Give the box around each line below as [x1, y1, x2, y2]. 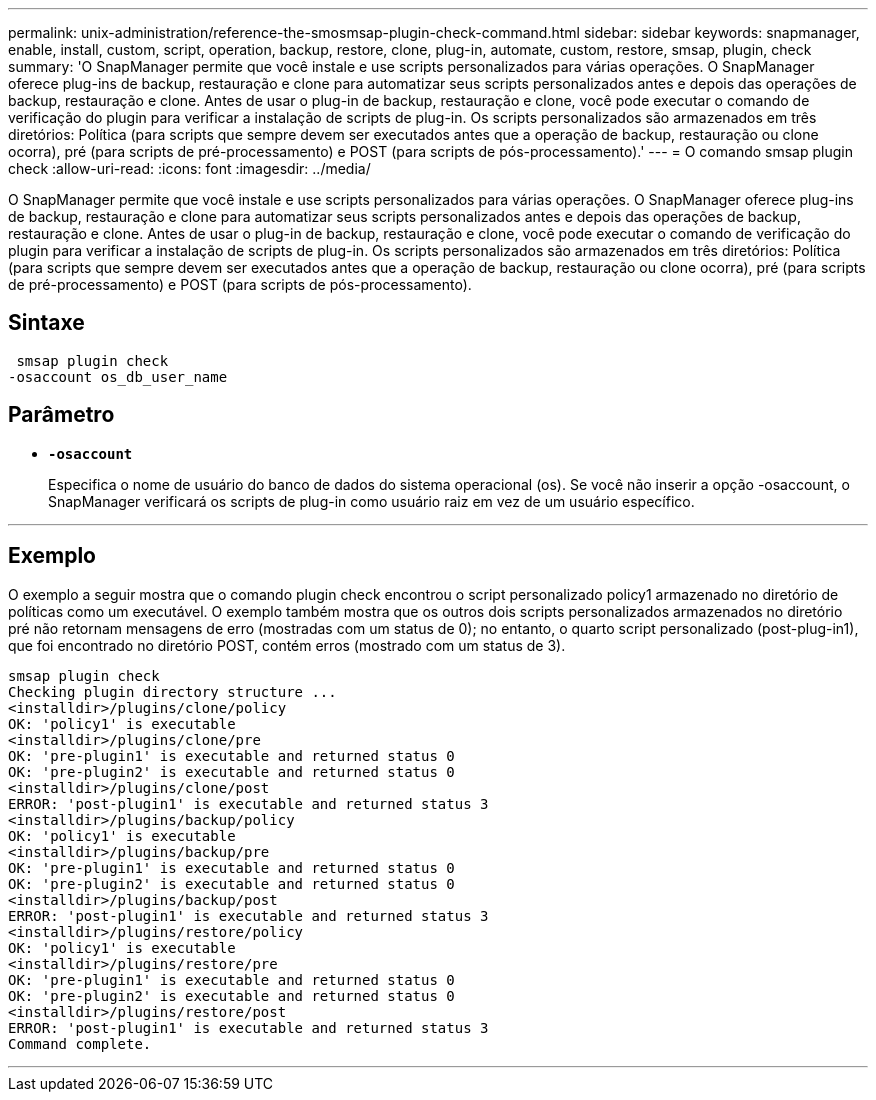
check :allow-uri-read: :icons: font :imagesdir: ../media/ [8, 160, 371, 177]
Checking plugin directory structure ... [8, 683, 337, 700]
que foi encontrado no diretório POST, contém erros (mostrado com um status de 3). [8, 636, 566, 654]
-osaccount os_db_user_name [8, 368, 228, 385]
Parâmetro [8, 402, 115, 428]
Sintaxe [8, 310, 85, 336]
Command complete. [8, 1035, 152, 1052]
